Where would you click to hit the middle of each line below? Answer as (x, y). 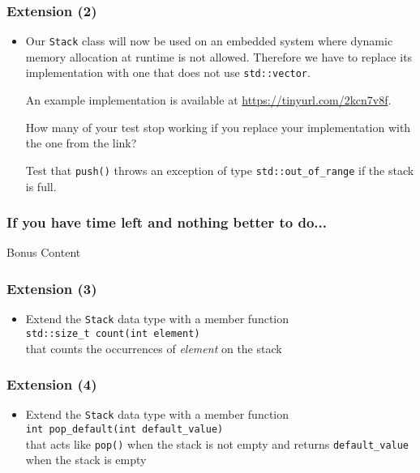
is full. (41, 186)
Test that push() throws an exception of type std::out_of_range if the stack (220, 170)
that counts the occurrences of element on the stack (154, 348)
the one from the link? (81, 143)
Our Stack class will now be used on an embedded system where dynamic (209, 41)
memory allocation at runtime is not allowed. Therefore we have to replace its (219, 56)
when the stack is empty (86, 460)
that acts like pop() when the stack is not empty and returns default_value (217, 443)
